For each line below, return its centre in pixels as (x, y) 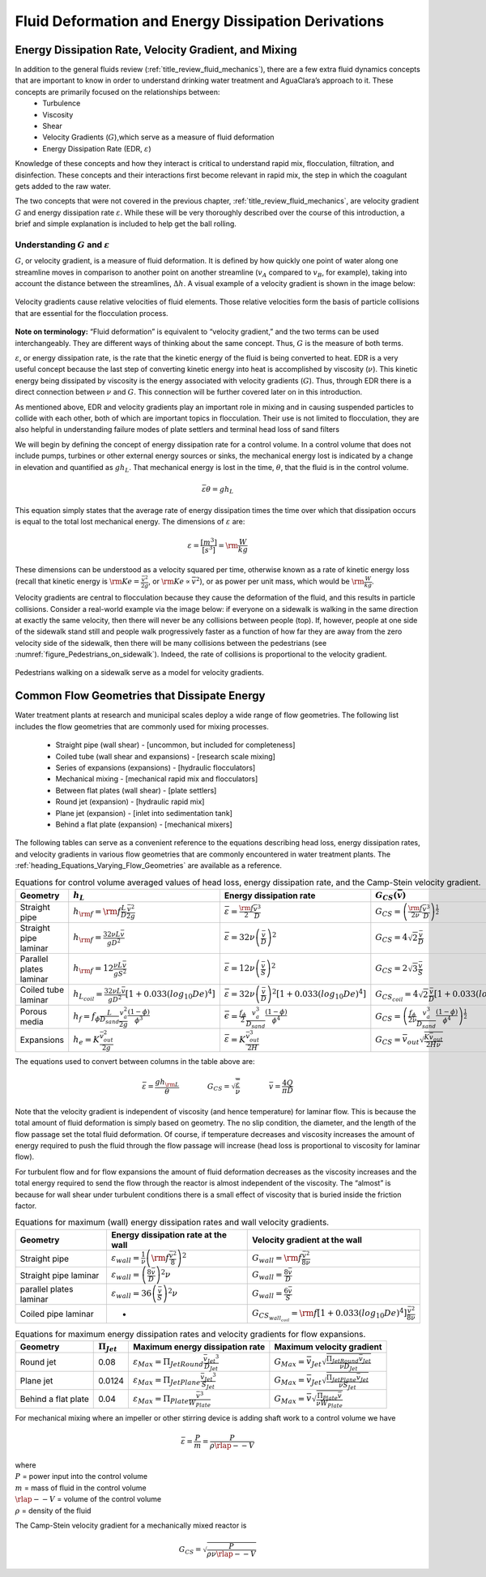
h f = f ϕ (87, 1017)
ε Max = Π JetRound (168, 1362)
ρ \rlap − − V (232, 1446)
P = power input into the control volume (81, 1477)
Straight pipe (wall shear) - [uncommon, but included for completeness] (175, 745)
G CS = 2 (392, 969)
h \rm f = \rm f (97, 912)
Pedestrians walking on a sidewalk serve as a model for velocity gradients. (139, 673)
